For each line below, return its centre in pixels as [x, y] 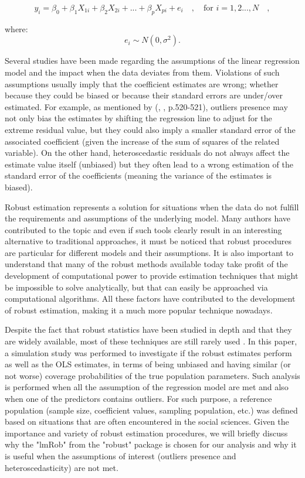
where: [16, 28]
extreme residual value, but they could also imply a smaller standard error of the [150, 129]
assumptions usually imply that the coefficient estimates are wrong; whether [142, 83]
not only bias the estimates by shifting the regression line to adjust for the [138, 118]
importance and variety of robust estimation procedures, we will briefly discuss [146, 433]
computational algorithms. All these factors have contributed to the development [150, 298]
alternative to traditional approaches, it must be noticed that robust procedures [148, 241]
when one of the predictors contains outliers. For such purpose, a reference [138, 399]
